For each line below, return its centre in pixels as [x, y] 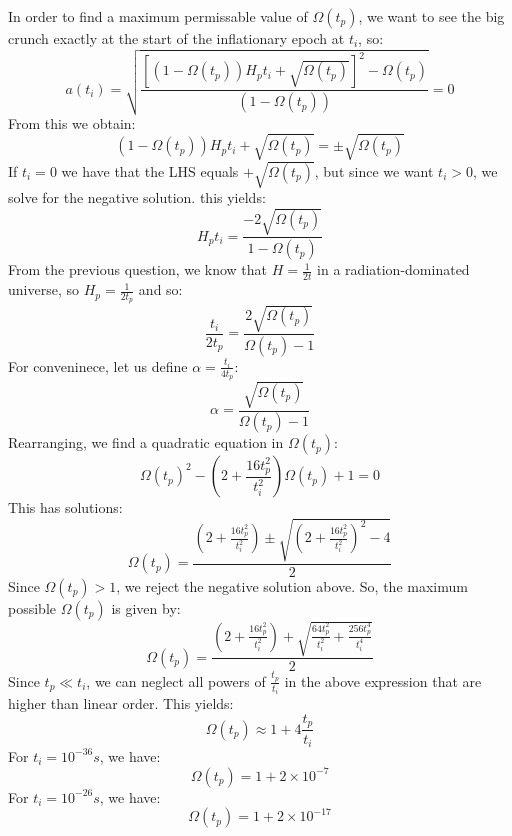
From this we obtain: [72, 122]
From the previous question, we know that [138, 269]
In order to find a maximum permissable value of [158, 16]
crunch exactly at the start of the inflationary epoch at [176, 38]
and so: [160, 289]
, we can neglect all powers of [176, 680]
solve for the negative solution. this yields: [137, 197]
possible [32, 607]
